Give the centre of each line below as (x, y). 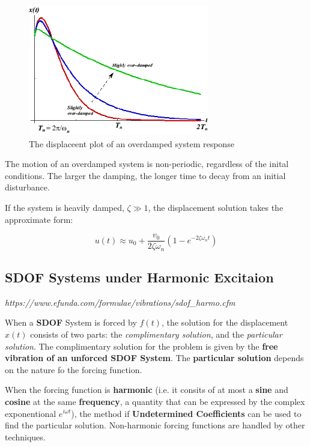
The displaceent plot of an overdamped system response (132, 143)
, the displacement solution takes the (216, 207)
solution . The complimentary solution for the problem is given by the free (141, 346)
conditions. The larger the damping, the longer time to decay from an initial (145, 175)
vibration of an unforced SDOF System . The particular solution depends (154, 358)
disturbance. (27, 187)
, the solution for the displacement (225, 322)
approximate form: (39, 219)
